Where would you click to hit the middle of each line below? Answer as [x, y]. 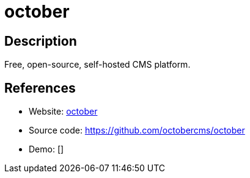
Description [41, 41]
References [40, 88]
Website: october [63, 112]
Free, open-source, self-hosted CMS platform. [97, 65]
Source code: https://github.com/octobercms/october [137, 130]
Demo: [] [46, 149]
